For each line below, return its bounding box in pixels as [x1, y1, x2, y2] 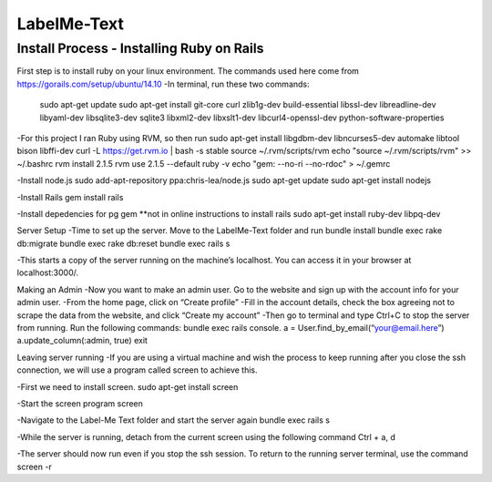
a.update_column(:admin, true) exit [16, 335, 148, 346]
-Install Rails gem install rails [16, 191, 124, 202]
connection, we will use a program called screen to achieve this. [16, 364, 259, 375]
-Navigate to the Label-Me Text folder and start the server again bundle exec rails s [16, 415, 330, 426]
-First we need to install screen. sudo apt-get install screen [16, 381, 239, 392]
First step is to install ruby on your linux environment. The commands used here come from [16, 66, 360, 77]
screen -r [16, 461, 52, 472]
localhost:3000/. [16, 267, 79, 278]
